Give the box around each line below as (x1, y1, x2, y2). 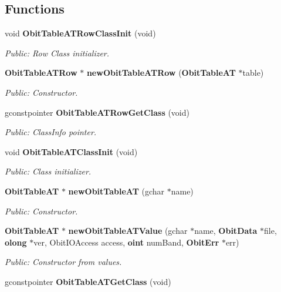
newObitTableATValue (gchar (68, 224, 188, 237)
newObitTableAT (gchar (68, 184, 165, 197)
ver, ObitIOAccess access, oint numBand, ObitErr (33, 236, 219, 248)
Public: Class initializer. (5, 165, 92, 177)
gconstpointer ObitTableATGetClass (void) (5, 275, 171, 287)
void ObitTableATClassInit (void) (5, 145, 138, 157)
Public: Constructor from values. (5, 256, 122, 268)
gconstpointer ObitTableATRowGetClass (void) (5, 106, 189, 118)
